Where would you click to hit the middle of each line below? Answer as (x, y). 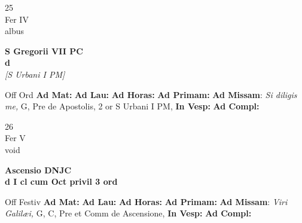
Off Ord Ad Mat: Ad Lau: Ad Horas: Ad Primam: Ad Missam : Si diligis (151, 94)
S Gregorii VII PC (44, 51)
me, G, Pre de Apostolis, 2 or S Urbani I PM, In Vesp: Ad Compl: (132, 106)
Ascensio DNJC (38, 169)
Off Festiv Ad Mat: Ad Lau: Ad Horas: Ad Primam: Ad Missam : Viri (146, 201)
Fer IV (17, 19)
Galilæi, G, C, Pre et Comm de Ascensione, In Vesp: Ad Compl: (128, 213)
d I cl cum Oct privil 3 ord (61, 181)
